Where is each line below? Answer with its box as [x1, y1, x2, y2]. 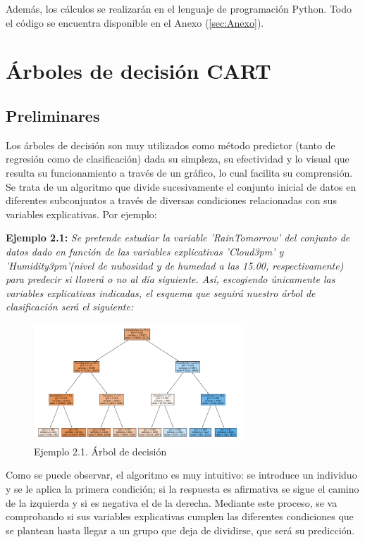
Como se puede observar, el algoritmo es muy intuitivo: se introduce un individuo [6, 467, 357, 482]
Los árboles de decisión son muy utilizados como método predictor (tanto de [6, 137, 335, 152]
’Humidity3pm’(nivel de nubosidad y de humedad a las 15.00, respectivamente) [6, 258, 344, 272]
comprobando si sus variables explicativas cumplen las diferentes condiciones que [6, 509, 354, 524]
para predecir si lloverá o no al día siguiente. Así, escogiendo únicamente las [6, 272, 335, 286]
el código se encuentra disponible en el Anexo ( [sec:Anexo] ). [6, 15, 264, 30]
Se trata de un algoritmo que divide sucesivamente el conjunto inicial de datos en [6, 179, 357, 194]
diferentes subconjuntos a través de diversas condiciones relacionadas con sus [6, 193, 337, 208]
